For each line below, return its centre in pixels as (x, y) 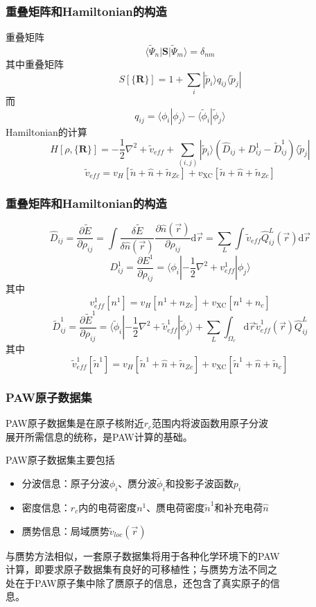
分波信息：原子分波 (65, 483)
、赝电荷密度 (176, 507)
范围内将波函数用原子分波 (210, 423)
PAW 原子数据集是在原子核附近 (75, 423)
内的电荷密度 (108, 507)
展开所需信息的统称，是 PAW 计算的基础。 (99, 436)
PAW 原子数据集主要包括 (60, 460)
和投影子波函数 (199, 483)
